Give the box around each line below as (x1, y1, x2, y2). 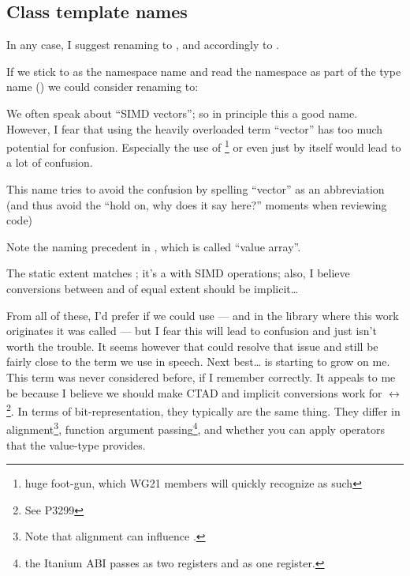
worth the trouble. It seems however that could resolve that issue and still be (6, 337, 378, 354)
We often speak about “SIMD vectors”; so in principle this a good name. (6, 104, 358, 121)
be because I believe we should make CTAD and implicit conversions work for (6, 384, 382, 401)
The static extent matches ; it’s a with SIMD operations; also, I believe (6, 265, 350, 281)
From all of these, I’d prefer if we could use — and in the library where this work (6, 307, 399, 323)
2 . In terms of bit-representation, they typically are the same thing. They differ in (6, 401, 401, 419)
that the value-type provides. (6, 436, 146, 453)
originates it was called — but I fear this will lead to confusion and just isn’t (6, 322, 377, 339)
